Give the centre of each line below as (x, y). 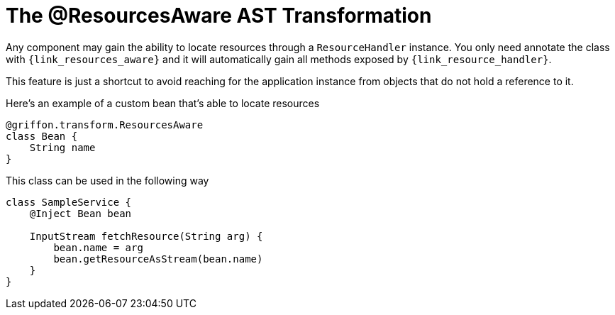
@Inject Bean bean (81, 213)
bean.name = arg (98, 247)
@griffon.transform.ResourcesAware (105, 125)
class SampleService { (69, 202)
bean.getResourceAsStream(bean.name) (158, 259)
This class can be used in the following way (107, 180)
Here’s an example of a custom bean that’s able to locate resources (163, 103)
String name (62, 147)
